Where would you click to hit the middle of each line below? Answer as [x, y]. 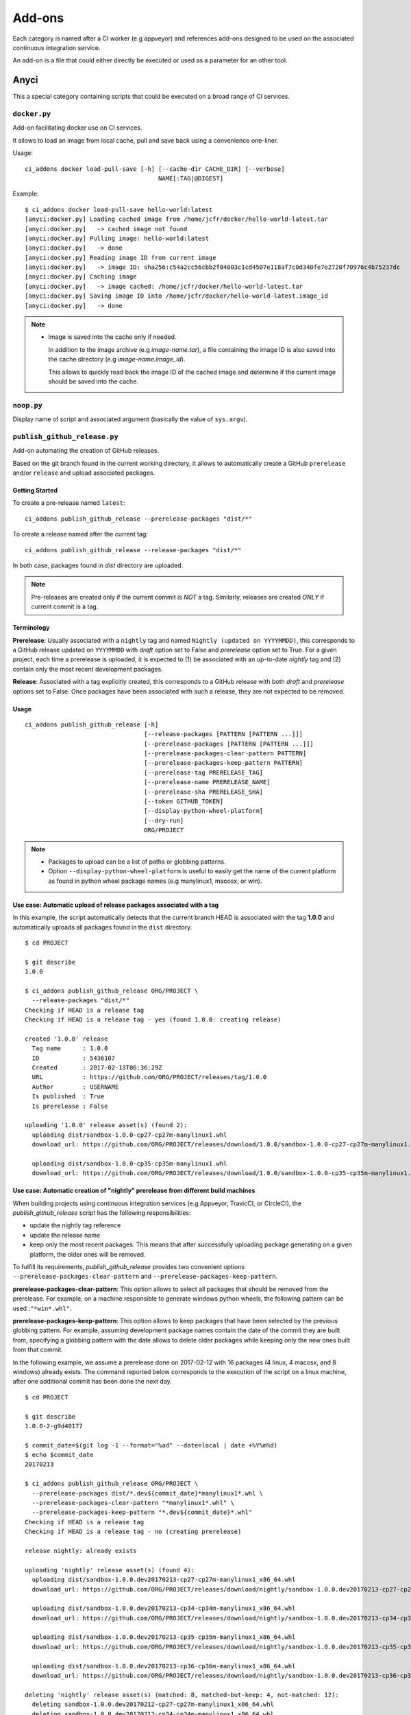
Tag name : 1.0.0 [70, 1049]
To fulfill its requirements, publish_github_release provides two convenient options [129, 1267]
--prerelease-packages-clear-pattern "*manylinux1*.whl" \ [133, 1503]
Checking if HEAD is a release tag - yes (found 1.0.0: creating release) [153, 1020]
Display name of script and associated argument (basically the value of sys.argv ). [130, 419]
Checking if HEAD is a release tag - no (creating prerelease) [133, 1532]
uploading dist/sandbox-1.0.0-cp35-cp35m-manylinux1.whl [129, 1163]
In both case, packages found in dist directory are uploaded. [98, 565]
